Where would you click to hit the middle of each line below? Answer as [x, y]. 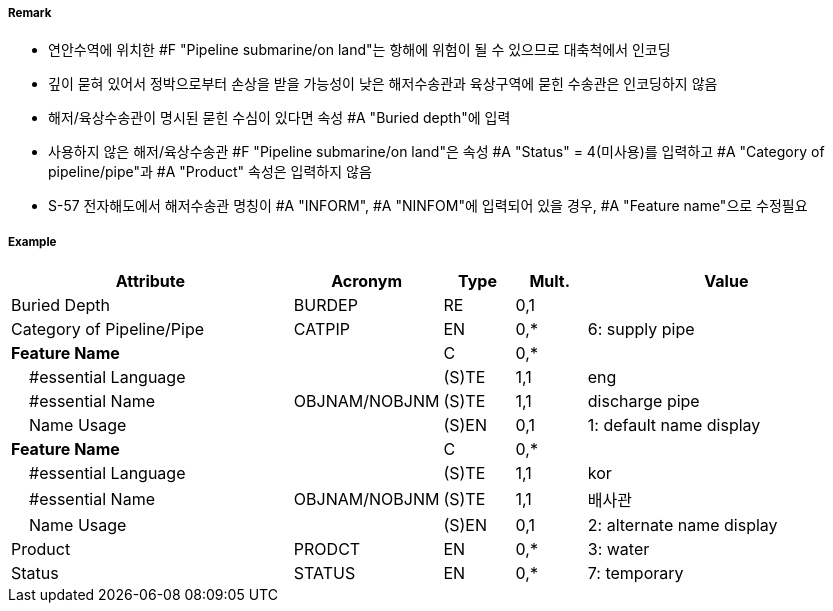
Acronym [367, 281]
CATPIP [321, 329]
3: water [618, 549]
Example [32, 241]
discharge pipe [643, 401]
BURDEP [325, 305]
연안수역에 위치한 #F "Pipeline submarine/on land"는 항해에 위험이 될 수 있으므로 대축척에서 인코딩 [359, 50]
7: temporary [635, 573]
